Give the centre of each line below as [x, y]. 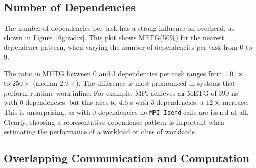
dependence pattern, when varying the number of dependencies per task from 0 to [128, 47]
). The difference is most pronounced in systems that [156, 83]
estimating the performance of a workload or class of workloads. [100, 131]
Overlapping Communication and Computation [127, 158]
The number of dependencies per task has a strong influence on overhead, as [119, 28]
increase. [236, 102]
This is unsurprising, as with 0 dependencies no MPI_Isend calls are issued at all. [126, 112]
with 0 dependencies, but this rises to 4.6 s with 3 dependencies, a [104, 102]
